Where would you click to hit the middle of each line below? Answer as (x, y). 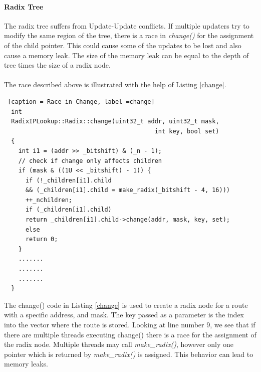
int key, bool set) (187, 131)
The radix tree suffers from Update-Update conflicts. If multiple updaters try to (127, 25)
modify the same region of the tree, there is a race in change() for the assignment (129, 35)
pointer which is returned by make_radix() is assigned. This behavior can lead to (129, 354)
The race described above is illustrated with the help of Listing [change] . (115, 84)
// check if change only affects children (90, 161)
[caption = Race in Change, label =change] (81, 102)
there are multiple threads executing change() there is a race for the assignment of (130, 334)
